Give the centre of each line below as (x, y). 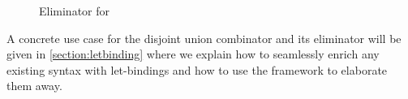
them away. (34, 86)
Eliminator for (75, 11)
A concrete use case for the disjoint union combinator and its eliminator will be (204, 38)
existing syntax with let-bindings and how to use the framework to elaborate (197, 69)
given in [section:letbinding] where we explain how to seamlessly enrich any (193, 54)
